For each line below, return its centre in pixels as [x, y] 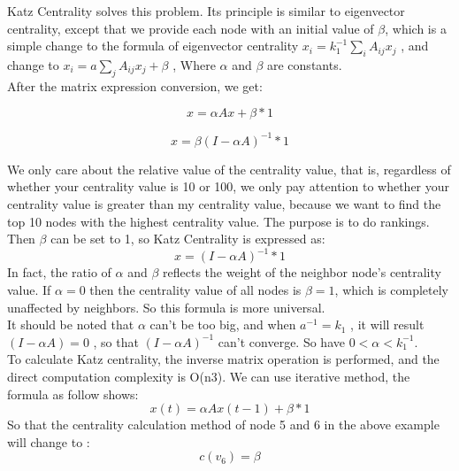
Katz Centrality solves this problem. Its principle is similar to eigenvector [206, 11]
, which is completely [391, 289]
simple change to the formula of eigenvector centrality [153, 46]
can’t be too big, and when [223, 324]
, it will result [387, 324]
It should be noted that [71, 324]
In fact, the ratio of [59, 272]
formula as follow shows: [73, 394]
